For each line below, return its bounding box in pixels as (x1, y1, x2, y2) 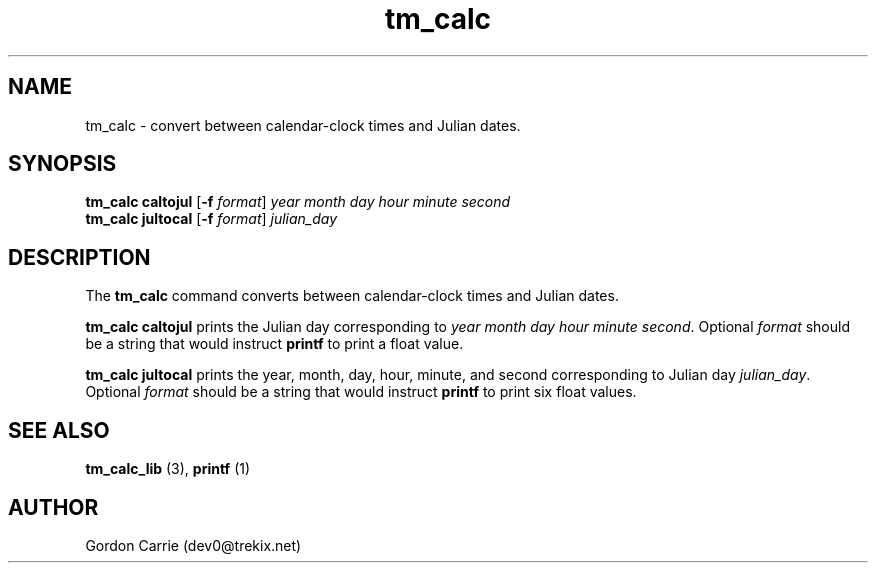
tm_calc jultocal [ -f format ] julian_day (85, 210, 338, 228)
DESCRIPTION (8, 244, 151, 270)
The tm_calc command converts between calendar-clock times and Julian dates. (85, 287, 619, 305)
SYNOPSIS (8, 151, 117, 177)
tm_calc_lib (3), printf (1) (85, 460, 251, 478)
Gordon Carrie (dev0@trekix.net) (85, 536, 302, 554)
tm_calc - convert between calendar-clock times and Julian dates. (85, 116, 521, 134)
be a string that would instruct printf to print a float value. (85, 335, 464, 353)
